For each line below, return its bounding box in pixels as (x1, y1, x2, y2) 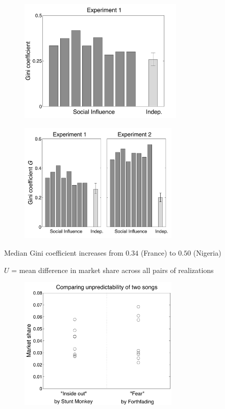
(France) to (140, 247, 176, 258)
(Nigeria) (193, 247, 221, 258)
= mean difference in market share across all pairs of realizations (11, 264, 214, 275)
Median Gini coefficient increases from (4, 247, 123, 258)
